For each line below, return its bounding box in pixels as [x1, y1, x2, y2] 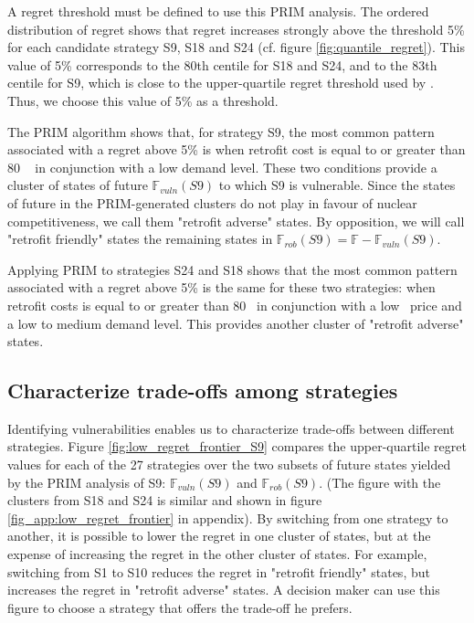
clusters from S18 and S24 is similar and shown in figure [7, 491, 322, 510]
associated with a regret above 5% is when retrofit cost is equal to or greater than [7, 140, 466, 159]
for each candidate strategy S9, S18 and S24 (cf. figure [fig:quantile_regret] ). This [7, 37, 465, 57]
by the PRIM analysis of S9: [7, 472, 166, 491]
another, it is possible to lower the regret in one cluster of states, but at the [7, 526, 431, 545]
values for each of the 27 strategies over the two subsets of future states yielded [7, 455, 451, 474]
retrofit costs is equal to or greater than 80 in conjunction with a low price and [7, 295, 462, 314]
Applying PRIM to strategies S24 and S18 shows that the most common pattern [7, 259, 458, 279]
